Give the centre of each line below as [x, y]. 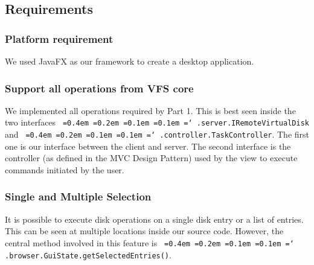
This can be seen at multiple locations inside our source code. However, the [144, 231]
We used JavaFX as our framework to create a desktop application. [130, 61]
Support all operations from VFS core [99, 88]
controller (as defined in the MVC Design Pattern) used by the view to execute [151, 158]
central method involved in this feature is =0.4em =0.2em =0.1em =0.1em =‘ [149, 242]
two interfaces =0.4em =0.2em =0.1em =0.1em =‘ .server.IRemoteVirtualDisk [157, 122]
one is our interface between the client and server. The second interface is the [148, 146]
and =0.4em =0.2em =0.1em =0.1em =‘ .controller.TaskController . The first [157, 134]
